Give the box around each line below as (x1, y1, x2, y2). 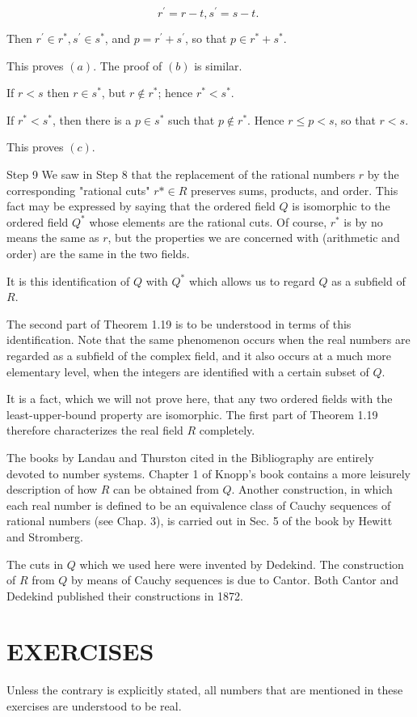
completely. (199, 422, 255, 439)
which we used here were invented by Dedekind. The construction (79, 555, 404, 572)
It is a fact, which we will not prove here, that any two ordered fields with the (6, 390, 393, 407)
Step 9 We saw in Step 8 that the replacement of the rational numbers (6, 166, 356, 183)
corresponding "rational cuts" (6, 181, 150, 198)
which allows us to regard (188, 272, 315, 289)
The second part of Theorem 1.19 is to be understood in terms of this (6, 315, 352, 332)
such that (168, 111, 215, 128)
